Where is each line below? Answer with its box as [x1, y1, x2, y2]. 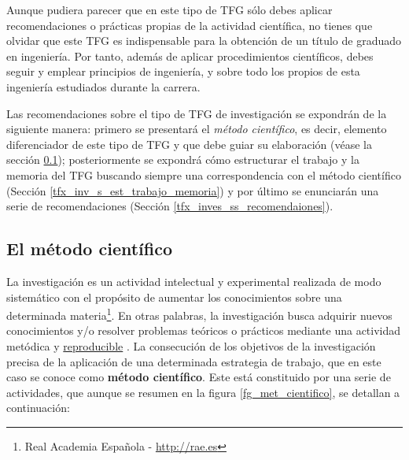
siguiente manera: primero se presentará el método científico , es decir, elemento [6, 121, 387, 137]
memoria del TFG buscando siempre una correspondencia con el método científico [6, 166, 401, 183]
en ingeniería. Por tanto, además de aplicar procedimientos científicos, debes [6, 47, 374, 64]
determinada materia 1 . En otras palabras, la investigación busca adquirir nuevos [6, 305, 392, 323]
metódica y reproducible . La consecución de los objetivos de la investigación [6, 337, 376, 354]
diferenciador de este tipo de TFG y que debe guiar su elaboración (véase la [6, 135, 372, 152]
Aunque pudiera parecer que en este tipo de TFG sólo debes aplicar [6, 2, 333, 17]
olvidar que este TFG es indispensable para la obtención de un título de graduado [6, 32, 402, 49]
